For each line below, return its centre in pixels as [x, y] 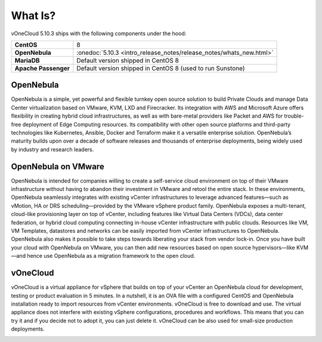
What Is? [33, 16]
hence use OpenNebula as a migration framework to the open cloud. [111, 256]
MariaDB [27, 60]
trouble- [294, 116]
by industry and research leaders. [52, 149]
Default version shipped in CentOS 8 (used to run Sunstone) [161, 68]
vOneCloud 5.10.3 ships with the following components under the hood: [99, 33]
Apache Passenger [42, 68]
